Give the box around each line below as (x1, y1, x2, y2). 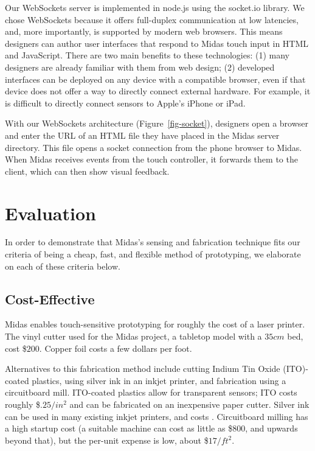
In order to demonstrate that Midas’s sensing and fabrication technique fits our (5, 236, 300, 248)
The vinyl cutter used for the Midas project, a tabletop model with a (5, 330, 262, 343)
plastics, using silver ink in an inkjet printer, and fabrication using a (32, 374, 286, 386)
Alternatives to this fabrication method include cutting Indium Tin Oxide (5, 362, 280, 375)
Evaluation (5, 200, 96, 225)
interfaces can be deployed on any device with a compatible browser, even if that (5, 72, 306, 85)
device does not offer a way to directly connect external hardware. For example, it (5, 85, 311, 97)
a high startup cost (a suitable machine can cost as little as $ (5, 422, 233, 435)
